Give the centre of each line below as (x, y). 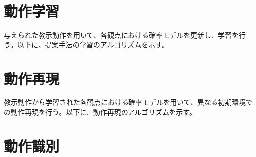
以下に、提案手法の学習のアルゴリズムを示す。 (93, 44)
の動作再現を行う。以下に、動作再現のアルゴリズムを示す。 (100, 112)
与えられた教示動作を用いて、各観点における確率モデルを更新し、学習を (121, 35)
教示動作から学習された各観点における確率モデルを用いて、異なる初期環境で (128, 102)
